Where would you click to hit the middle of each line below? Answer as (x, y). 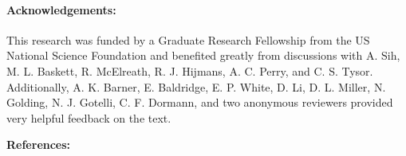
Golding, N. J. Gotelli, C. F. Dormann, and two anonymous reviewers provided (200, 102)
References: (39, 144)
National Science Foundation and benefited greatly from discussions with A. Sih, (203, 55)
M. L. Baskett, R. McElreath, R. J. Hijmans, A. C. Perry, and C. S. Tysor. (190, 70)
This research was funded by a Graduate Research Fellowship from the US (188, 39)
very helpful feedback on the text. (89, 117)
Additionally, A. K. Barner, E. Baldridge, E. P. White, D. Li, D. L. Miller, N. (196, 86)
